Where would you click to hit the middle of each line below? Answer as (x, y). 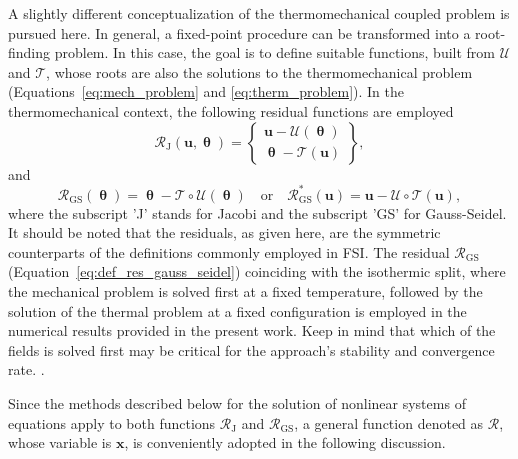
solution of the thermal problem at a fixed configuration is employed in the (237, 310)
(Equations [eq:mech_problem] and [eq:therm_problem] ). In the (206, 91)
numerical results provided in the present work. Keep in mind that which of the (252, 330)
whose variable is (60, 442)
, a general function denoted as (389, 422)
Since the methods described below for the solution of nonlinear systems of (237, 403)
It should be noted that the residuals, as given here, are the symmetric (224, 232)
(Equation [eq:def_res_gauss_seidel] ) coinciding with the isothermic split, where (257, 271)
